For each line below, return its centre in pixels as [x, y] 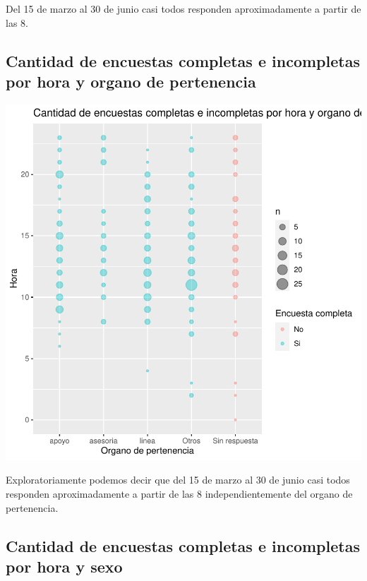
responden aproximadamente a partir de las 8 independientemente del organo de [179, 493]
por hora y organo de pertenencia [131, 81]
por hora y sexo [64, 566]
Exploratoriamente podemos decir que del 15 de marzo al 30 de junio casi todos [178, 480]
